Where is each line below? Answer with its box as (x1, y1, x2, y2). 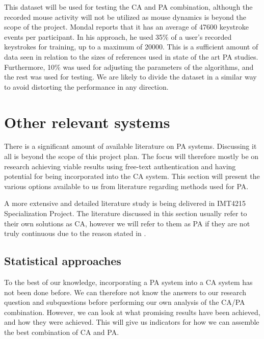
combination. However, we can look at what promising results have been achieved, (4, 306, 260, 317)
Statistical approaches (4, 253, 121, 269)
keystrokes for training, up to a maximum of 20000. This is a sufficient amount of (4, 41, 258, 52)
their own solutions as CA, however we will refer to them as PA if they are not (4, 218, 250, 228)
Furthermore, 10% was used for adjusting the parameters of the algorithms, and (4, 61, 254, 72)
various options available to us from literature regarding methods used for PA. (4, 180, 249, 191)
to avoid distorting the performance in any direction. (4, 81, 169, 92)
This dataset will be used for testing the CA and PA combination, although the (4, 2, 253, 12)
